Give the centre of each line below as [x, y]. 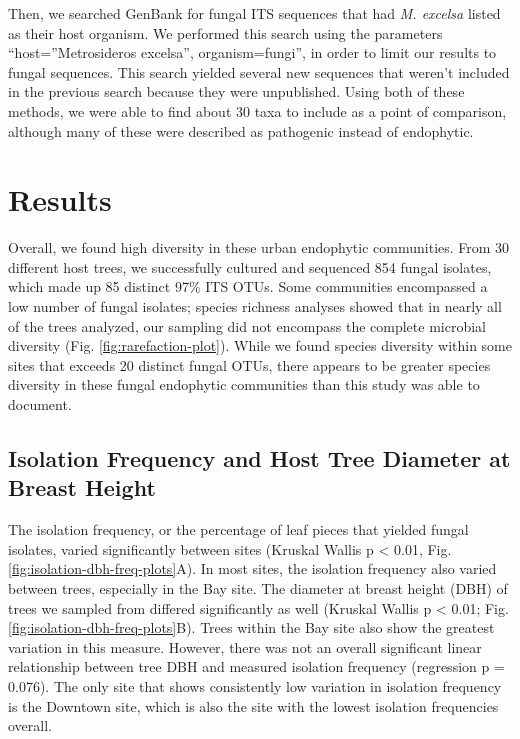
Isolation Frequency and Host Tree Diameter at [259, 458]
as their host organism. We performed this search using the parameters [225, 32]
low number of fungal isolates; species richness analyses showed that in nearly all [255, 306]
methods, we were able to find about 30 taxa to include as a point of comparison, [257, 110]
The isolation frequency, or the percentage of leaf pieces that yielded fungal [238, 529]
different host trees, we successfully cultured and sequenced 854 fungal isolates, [250, 266]
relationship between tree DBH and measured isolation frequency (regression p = [256, 666]
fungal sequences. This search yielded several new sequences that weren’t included [259, 71]
